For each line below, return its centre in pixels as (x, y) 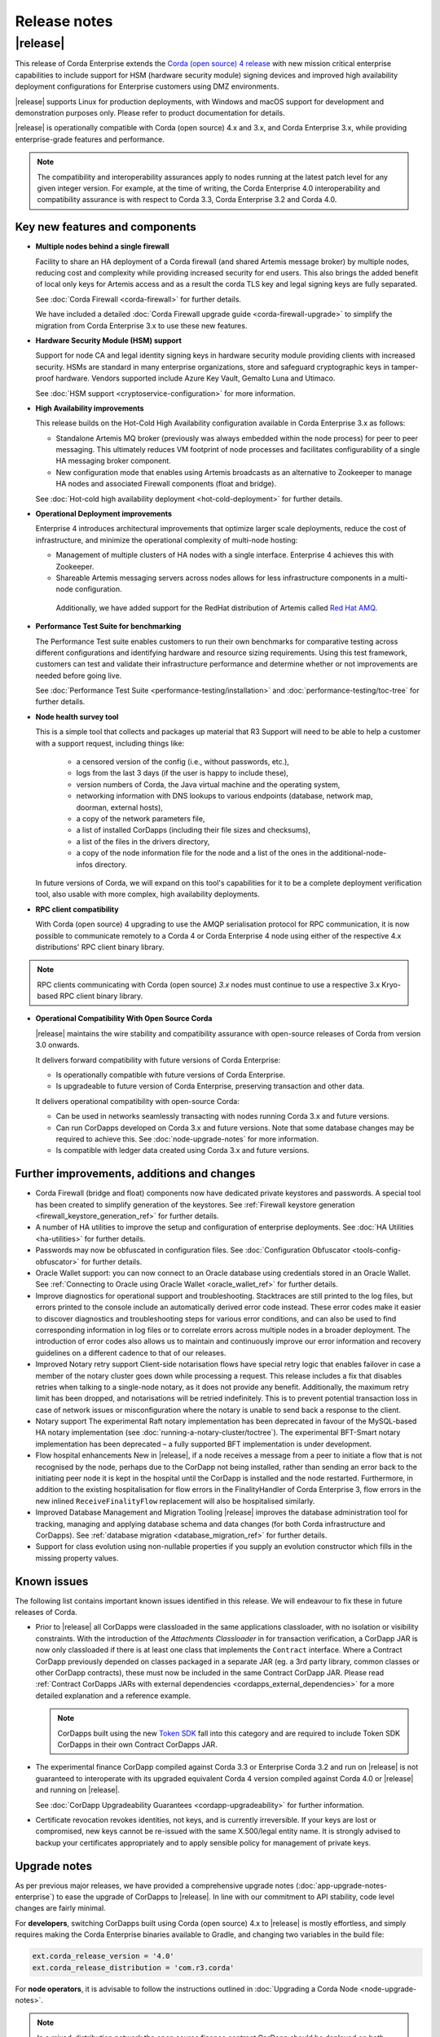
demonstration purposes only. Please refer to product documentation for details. (150, 112)
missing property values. (77, 1558)
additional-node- (359, 853)
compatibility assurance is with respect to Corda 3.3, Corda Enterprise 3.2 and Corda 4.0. (187, 200)
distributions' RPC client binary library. (100, 947)
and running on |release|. (78, 1790)
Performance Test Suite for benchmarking (108, 627)
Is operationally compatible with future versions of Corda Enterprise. (170, 1075)
